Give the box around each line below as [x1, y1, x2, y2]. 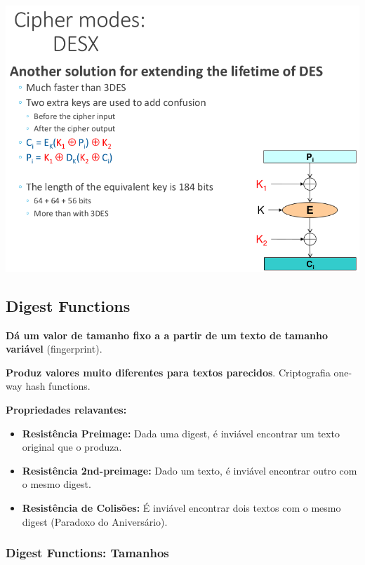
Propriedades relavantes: [6, 402, 127, 416]
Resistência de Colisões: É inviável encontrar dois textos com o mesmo [22, 500, 341, 515]
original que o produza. [22, 440, 122, 454]
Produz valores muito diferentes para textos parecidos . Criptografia [6, 365, 331, 379]
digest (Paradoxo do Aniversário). [22, 514, 168, 529]
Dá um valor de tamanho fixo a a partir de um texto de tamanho [6, 327, 328, 342]
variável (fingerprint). [6, 341, 102, 356]
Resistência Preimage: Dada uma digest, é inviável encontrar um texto [22, 426, 340, 440]
